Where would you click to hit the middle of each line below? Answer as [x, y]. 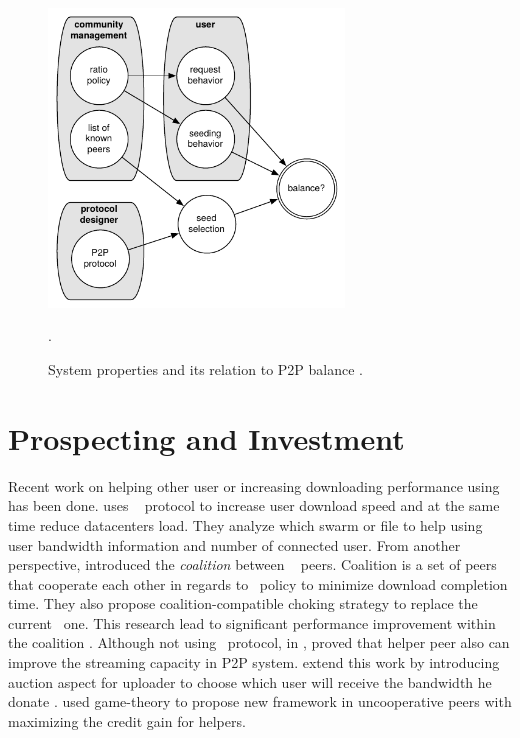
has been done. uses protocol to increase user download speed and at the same [254, 505]
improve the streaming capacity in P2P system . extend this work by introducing [254, 662]
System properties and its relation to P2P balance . [205, 369]
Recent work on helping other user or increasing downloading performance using [254, 485]
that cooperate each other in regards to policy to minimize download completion [258, 583]
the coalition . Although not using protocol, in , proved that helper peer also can [259, 642]
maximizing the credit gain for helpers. [127, 720]
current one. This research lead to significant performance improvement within [252, 622]
